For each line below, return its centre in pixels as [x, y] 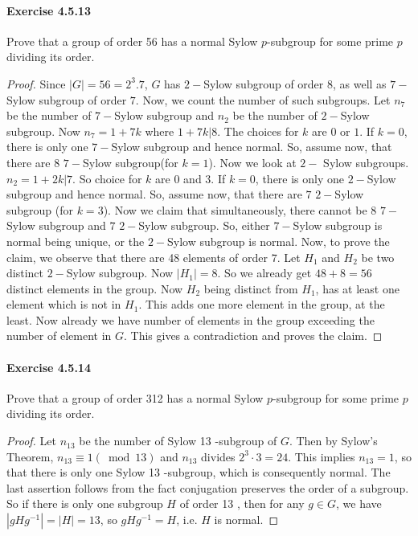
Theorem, [30, 456]
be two [378, 257]
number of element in [59, 336]
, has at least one [357, 288]
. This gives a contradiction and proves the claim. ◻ [253, 336]
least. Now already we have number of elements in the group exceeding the [191, 319]
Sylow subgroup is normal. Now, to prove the [279, 241]
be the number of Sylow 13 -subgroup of [178, 441]
